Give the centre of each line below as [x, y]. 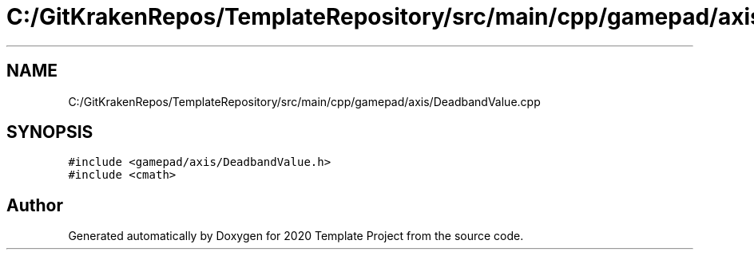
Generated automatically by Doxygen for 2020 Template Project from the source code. [296, 236]
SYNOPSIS [50, 132]
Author [35, 205]
